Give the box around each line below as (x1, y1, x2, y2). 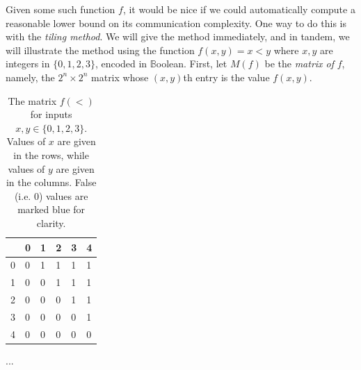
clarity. (36, 215, 66, 230)
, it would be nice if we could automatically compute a (122, 2, 355, 16)
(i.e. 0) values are (14, 188, 88, 203)
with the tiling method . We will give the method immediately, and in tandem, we (6, 29, 350, 44)
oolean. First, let (156, 56, 227, 71)
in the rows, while (13, 147, 89, 162)
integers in (6, 56, 50, 71)
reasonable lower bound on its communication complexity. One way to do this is (6, 15, 346, 30)
